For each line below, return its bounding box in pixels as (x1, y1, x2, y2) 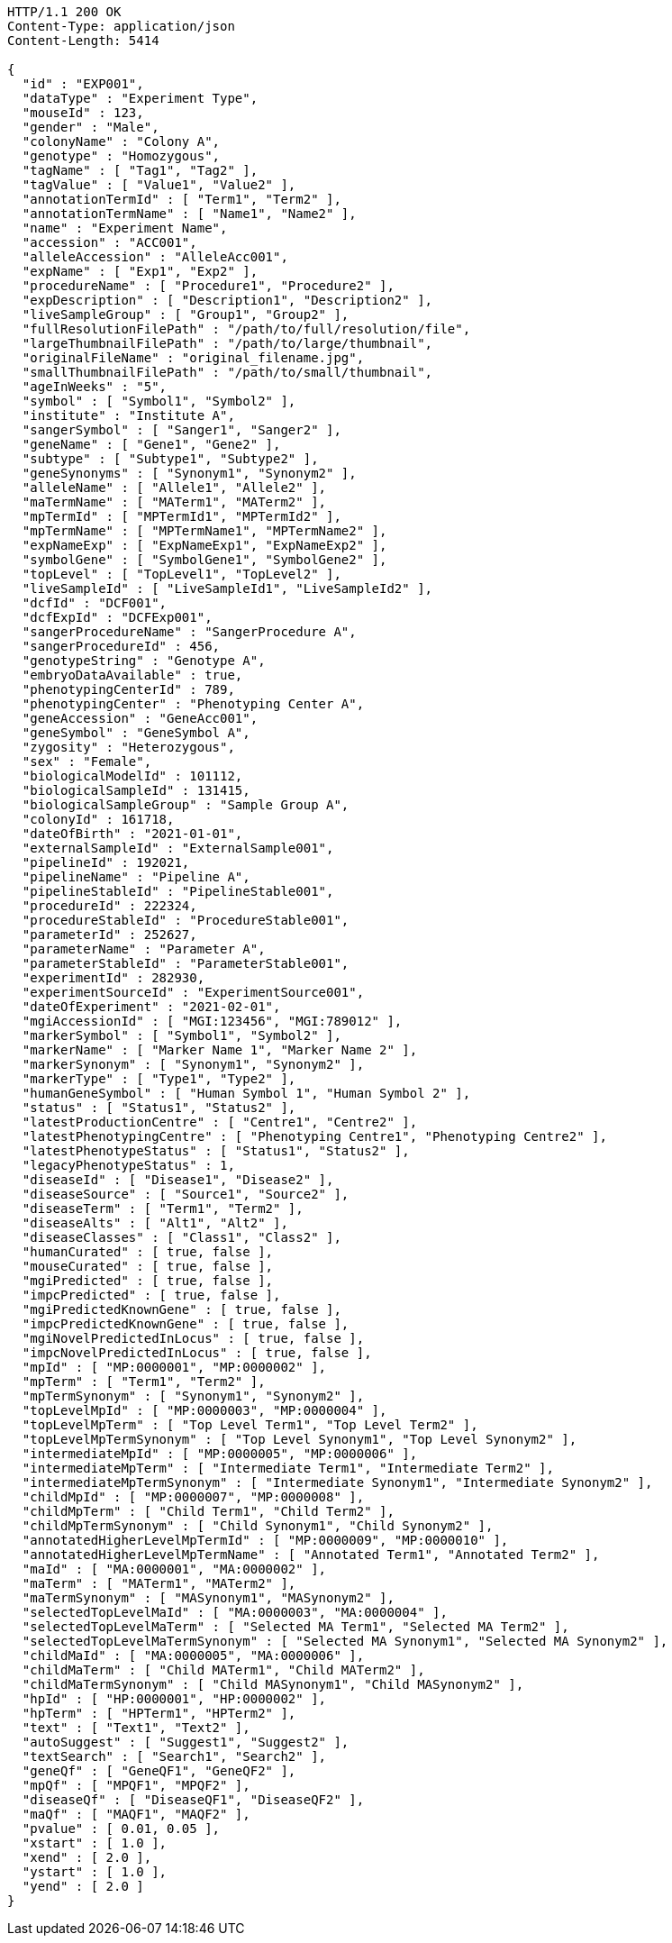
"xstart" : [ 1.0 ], (22, 1836, 168, 1850)
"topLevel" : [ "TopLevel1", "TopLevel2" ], (22, 567, 341, 581)
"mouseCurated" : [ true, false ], (22, 1259, 274, 1273)
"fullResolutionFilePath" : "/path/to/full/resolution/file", (22, 322, 471, 336)
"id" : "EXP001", (22, 77, 144, 91)
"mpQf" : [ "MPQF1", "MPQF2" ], (22, 1778, 250, 1792)
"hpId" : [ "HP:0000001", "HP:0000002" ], (22, 1692, 327, 1706)
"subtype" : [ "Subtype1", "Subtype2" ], (22, 452, 319, 466)
